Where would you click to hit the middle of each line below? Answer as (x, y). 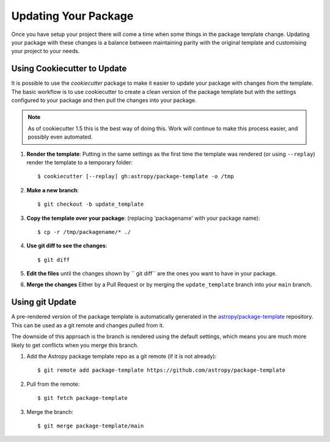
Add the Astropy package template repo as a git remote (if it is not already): (122, 356)
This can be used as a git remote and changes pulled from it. (88, 325)
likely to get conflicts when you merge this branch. (75, 345)
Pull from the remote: (53, 384)
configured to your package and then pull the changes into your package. (104, 100)
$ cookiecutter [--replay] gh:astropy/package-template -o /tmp (136, 176)
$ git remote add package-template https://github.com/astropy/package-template (162, 370)
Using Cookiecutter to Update (69, 69)
